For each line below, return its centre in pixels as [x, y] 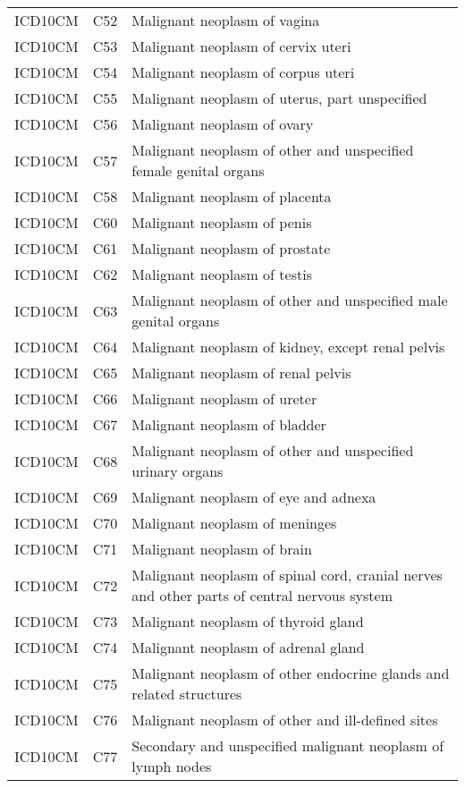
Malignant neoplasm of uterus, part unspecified [279, 98]
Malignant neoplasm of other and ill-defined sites [285, 720]
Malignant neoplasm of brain [222, 549]
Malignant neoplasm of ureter [224, 398]
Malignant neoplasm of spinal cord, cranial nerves [287, 575]
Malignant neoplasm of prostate [231, 248]
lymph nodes [172, 766]
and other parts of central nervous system [262, 595]
